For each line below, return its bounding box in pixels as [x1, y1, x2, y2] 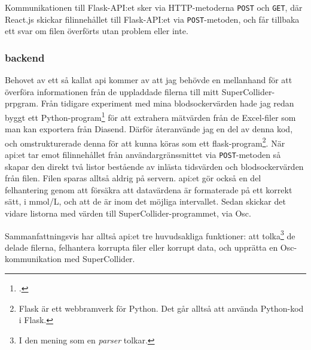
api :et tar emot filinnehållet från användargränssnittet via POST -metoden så [5, 148, 281, 160]
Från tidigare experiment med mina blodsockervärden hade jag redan [41, 97, 294, 109]
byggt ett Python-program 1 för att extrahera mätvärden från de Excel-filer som [5, 109, 296, 123]
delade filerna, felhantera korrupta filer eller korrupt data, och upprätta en [5, 241, 278, 253]
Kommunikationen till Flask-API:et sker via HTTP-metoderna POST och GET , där [5, 1, 303, 13]
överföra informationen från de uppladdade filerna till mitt [5, 85, 219, 98]
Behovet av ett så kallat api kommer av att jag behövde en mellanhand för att [5, 74, 292, 86]
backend [5, 50, 45, 65]
